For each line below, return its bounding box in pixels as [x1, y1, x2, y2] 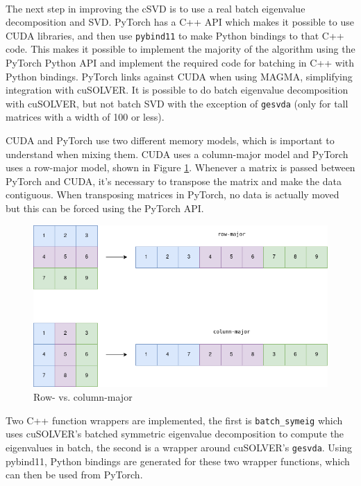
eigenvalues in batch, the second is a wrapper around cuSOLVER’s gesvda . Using [6, 440, 353, 454]
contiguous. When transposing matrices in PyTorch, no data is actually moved [6, 187, 339, 202]
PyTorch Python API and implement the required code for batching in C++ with [6, 55, 355, 70]
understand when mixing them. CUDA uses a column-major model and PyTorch [6, 146, 349, 161]
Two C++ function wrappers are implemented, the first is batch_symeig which [6, 413, 343, 427]
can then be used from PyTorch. [6, 467, 143, 482]
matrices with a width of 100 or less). [6, 110, 165, 124]
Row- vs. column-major [33, 390, 133, 403]
